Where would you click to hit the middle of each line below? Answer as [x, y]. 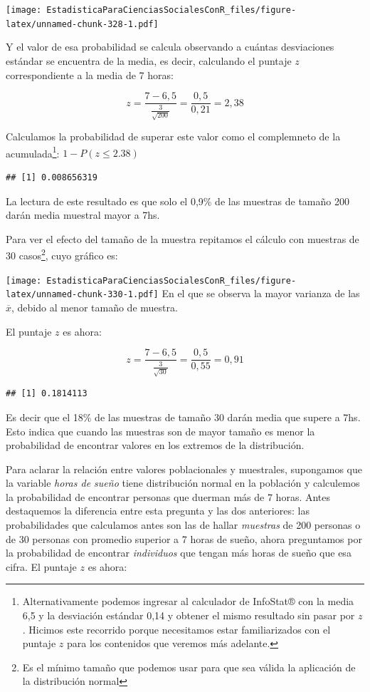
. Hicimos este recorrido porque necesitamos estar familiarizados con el [176, 629]
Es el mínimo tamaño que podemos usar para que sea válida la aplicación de [189, 667]
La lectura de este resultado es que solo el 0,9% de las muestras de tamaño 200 [178, 201]
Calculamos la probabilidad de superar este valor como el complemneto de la [173, 136]
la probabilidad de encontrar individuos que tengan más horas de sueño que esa [179, 553]
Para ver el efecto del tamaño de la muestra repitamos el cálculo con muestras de [183, 238]
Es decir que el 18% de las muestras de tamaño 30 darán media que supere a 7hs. [183, 417]
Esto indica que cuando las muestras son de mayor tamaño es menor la [160, 431]
